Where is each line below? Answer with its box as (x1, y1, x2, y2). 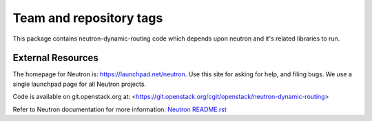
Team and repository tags (12, 10, 163, 25)
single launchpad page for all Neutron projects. (12, 80, 147, 88)
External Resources (12, 52, 99, 64)
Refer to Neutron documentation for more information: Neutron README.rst (12, 105, 227, 113)
